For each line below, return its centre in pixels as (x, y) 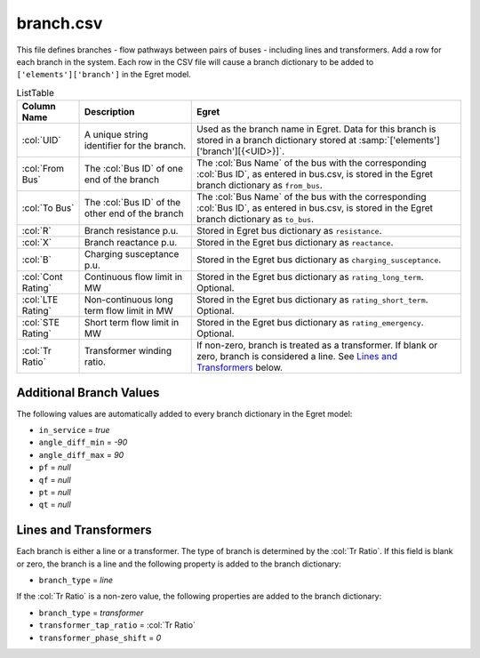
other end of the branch (134, 213)
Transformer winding (128, 351)
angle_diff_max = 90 (81, 454)
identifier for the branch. (135, 146)
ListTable (36, 92)
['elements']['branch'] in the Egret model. (104, 75)
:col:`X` (37, 243)
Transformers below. (240, 367)
